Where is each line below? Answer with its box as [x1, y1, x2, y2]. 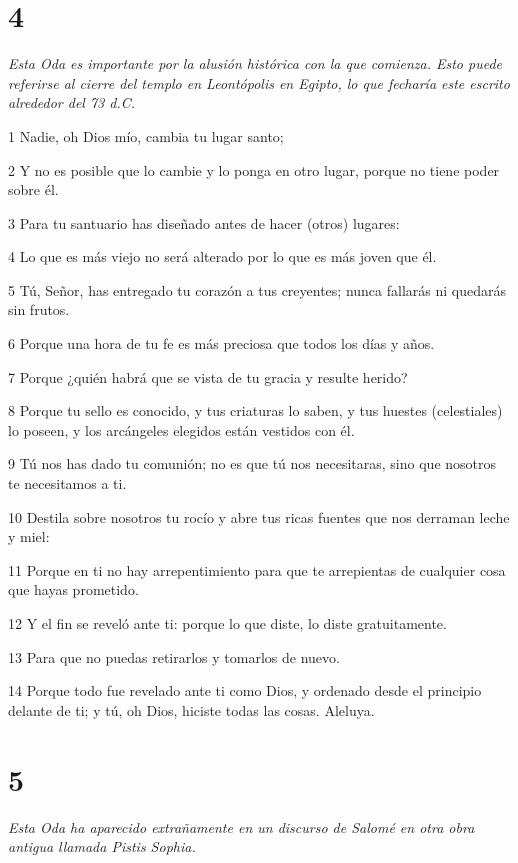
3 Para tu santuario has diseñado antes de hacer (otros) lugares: [8, 212, 400, 233]
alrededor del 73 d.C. [8, 92, 136, 113]
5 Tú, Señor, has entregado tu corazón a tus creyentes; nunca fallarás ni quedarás [8, 279, 506, 300]
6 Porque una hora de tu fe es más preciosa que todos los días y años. [8, 333, 435, 354]
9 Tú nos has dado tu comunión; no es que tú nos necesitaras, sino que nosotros [8, 453, 497, 474]
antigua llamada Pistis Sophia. [8, 836, 196, 857]
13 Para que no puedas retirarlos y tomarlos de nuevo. [8, 646, 340, 667]
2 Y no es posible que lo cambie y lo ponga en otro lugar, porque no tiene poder [8, 159, 500, 180]
